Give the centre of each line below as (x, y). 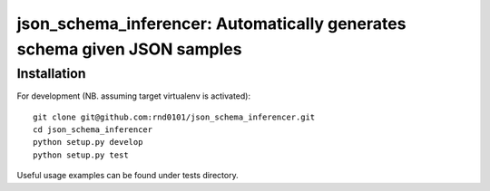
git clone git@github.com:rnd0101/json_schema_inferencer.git (174, 117)
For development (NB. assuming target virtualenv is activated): (134, 96)
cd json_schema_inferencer (93, 129)
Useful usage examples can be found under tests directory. (128, 176)
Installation (51, 73)
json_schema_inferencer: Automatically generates (211, 24)
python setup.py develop (88, 142)
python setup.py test (81, 155)
